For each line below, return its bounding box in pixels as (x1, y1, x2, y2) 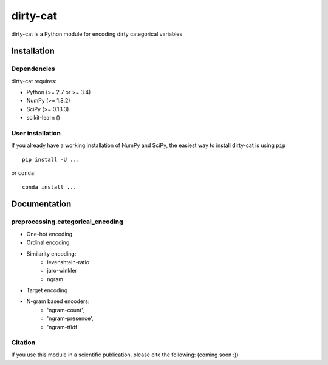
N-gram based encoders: (26, 298, 90, 305)
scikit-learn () (26, 114, 61, 121)
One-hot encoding (26, 230, 73, 237)
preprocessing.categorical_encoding (11, 217, 124, 226)
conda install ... (22, 183, 77, 191)
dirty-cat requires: (11, 77, 57, 84)
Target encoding (26, 287, 68, 294)
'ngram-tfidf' (47, 323, 79, 330)
